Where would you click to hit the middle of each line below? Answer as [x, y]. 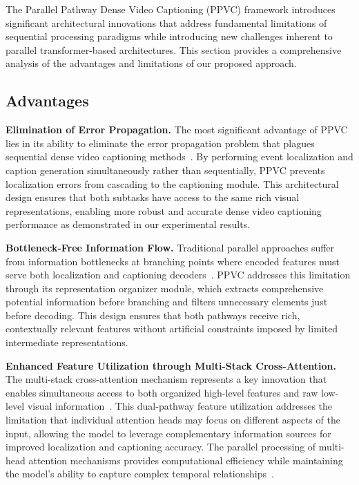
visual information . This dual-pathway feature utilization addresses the [180, 406]
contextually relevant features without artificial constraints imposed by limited [172, 329]
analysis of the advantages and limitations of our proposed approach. [151, 63]
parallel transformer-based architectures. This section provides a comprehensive [174, 49]
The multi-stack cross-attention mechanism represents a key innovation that [166, 379]
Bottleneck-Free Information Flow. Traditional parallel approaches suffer [170, 247]
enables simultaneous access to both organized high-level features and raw [162, 392]
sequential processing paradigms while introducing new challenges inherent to [169, 36]
